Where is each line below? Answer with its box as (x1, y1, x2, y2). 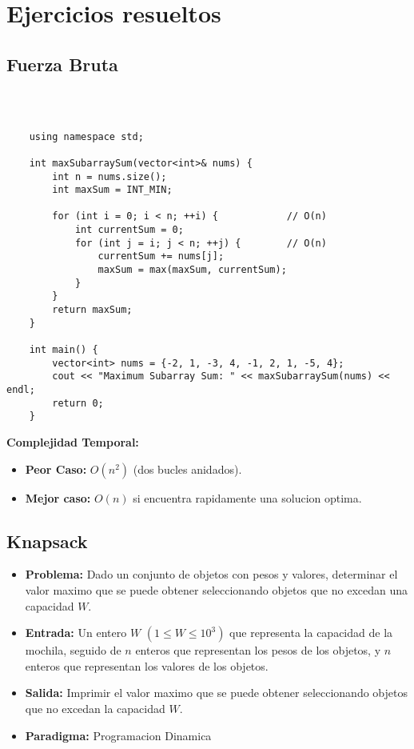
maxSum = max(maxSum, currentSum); (98, 264, 287, 276)
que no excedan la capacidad (25, 699, 165, 716)
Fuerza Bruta (6, 51, 118, 76)
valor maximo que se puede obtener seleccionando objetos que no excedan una (25, 581, 408, 598)
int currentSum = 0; (74, 224, 184, 236)
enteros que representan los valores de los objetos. (25, 657, 269, 674)
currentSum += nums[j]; (98, 250, 225, 262)
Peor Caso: (25, 460, 87, 477)
